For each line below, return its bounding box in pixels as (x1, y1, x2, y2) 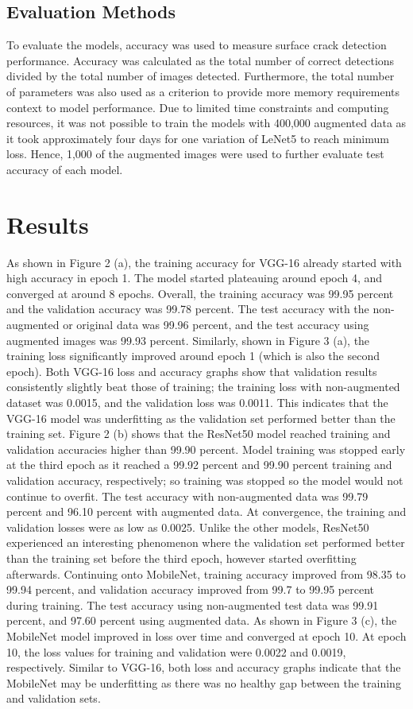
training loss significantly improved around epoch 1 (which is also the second (6, 347, 380, 364)
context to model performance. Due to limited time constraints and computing (6, 99, 389, 115)
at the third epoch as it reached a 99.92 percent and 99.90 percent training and (6, 456, 392, 473)
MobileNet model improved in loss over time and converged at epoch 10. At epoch (6, 627, 407, 644)
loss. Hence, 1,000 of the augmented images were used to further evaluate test (6, 145, 384, 162)
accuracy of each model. (6, 161, 123, 177)
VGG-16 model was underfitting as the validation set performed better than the (6, 409, 396, 426)
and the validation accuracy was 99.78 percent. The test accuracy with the (6, 300, 369, 317)
